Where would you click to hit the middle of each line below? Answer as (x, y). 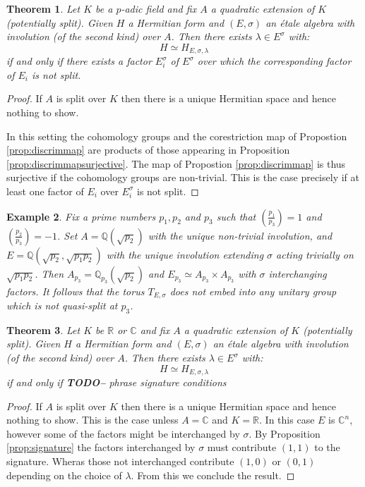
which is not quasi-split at (62, 306)
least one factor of (45, 191)
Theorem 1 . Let (43, 8)
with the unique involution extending (185, 254)
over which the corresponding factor (274, 61)
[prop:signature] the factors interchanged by (101, 447)
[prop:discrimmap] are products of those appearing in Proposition (148, 150)
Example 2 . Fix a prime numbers (81, 216)
